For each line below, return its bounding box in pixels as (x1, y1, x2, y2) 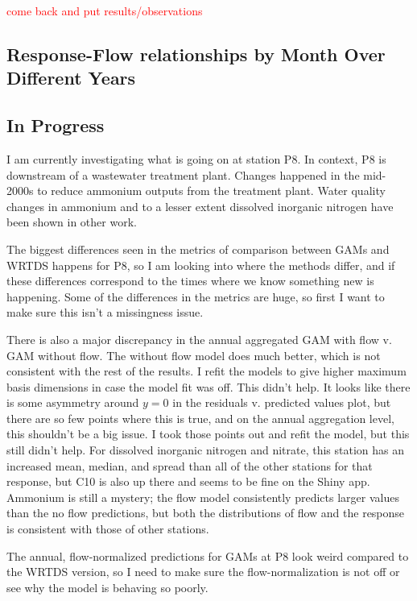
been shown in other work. (6, 213, 137, 230)
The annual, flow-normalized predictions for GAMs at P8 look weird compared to (6, 547, 409, 564)
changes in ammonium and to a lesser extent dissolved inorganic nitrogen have (6, 197, 394, 214)
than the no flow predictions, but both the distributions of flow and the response (6, 504, 405, 521)
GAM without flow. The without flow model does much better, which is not (6, 346, 381, 363)
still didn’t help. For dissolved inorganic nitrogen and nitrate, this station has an (6, 441, 405, 458)
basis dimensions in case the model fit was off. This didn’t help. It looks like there (6, 378, 411, 395)
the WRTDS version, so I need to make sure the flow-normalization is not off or (6, 563, 400, 580)
